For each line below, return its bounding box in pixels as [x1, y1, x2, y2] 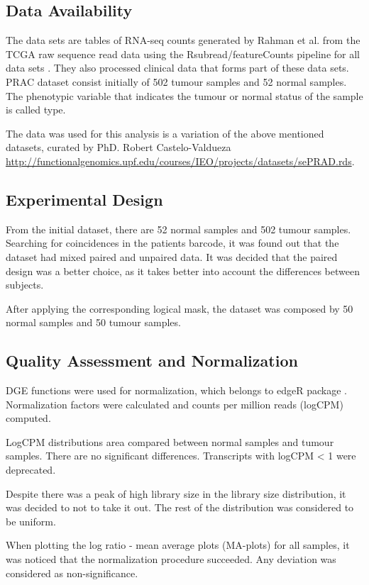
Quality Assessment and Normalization [6, 350, 298, 372]
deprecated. [6, 462, 56, 477]
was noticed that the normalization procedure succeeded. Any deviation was [6, 552, 336, 567]
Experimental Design [6, 188, 163, 210]
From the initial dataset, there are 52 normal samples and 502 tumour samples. [6, 221, 351, 236]
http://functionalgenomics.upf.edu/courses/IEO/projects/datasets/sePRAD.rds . [6, 153, 355, 168]
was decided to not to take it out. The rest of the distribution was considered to [6, 500, 354, 515]
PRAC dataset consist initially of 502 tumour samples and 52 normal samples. [6, 74, 347, 89]
